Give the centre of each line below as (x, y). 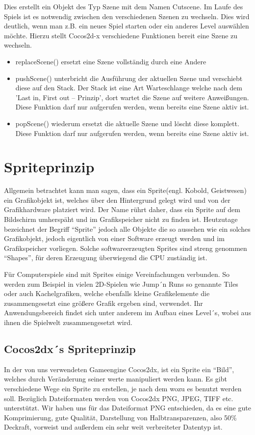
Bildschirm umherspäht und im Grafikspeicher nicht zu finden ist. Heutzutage (121, 219)
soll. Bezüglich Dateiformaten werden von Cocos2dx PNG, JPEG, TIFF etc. (119, 398)
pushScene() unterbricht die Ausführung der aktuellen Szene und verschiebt (129, 78)
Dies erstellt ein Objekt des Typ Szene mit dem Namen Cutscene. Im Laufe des (124, 6)
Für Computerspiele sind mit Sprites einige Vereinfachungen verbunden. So (117, 274)
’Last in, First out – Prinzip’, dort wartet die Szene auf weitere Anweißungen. (132, 97)
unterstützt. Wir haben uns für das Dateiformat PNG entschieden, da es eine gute (127, 408)
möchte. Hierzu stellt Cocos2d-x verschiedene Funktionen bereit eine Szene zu (121, 35)
